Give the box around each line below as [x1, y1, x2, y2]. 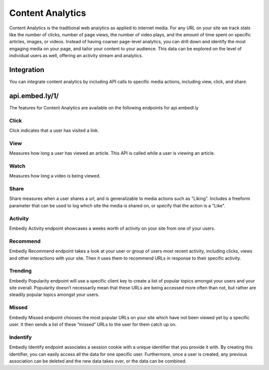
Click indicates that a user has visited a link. [9, 127, 99, 134]
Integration [9, 65, 45, 74]
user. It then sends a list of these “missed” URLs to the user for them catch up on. [9, 321, 177, 327]
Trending [9, 268, 32, 275]
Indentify [9, 334, 32, 341]
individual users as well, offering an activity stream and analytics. [9, 53, 143, 59]
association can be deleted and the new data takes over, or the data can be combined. [9, 358, 187, 364]
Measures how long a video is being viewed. [9, 173, 101, 179]
